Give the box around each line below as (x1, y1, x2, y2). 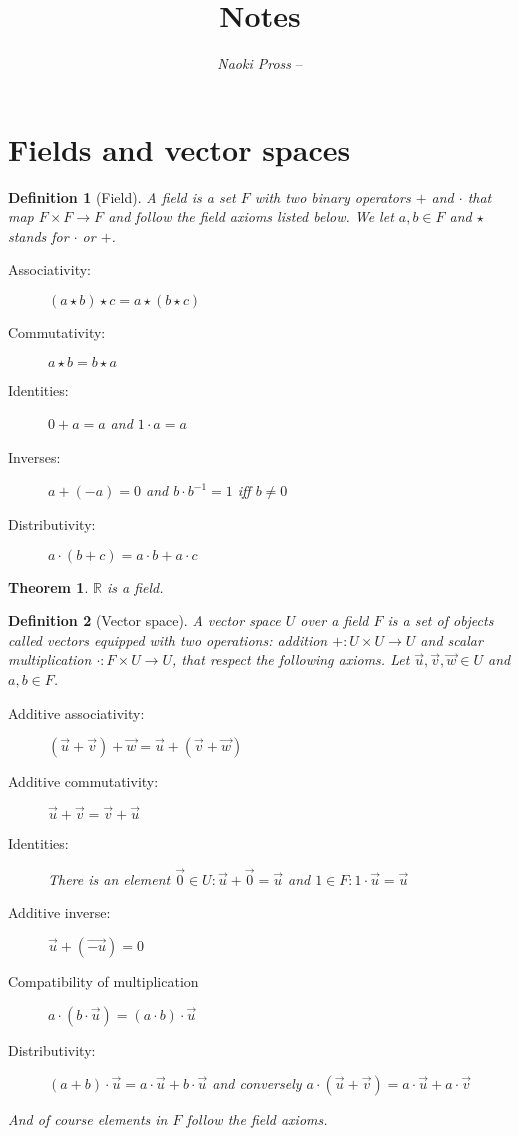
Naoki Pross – (217, 53, 303, 74)
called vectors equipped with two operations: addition (8, 629, 328, 650)
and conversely (212, 1073, 302, 1094)
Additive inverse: (8, 902, 111, 923)
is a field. (106, 576, 164, 597)
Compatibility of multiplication (8, 970, 199, 991)
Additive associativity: (8, 702, 145, 723)
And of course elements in (8, 1109, 168, 1130)
